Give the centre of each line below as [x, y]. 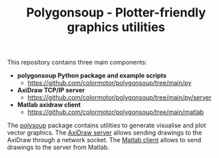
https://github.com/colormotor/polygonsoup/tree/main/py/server [120, 98]
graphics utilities [116, 27]
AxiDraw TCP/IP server [51, 90]
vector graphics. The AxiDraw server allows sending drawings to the [105, 133]
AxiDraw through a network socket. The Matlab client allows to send [104, 140]
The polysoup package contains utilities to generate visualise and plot [107, 126]
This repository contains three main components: [77, 63]
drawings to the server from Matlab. [58, 147]
